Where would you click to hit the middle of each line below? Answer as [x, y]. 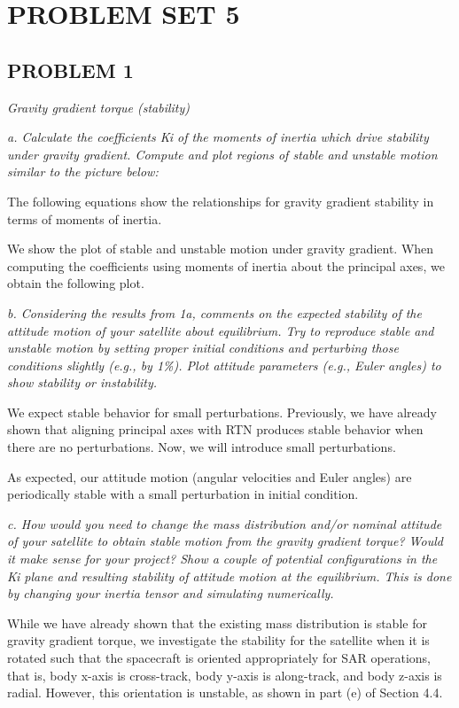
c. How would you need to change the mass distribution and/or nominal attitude [225, 523]
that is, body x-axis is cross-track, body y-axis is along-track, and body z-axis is [225, 675]
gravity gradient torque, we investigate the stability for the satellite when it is [218, 640]
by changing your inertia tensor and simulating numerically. [171, 593]
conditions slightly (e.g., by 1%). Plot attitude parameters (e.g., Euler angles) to [224, 365]
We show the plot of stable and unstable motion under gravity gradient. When [221, 249]
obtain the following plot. [76, 283]
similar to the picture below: [83, 171]
